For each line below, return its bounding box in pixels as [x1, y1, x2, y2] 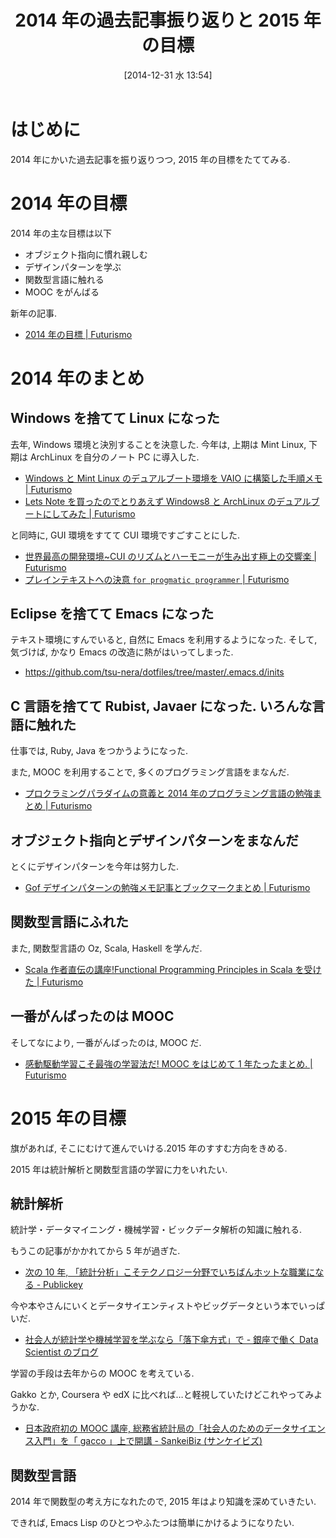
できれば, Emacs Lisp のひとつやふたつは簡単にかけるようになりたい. [10, 1517, 295, 1529]
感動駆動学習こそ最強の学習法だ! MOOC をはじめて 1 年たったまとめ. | [24, 1057, 313, 1070]
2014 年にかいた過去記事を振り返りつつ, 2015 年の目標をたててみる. [10, 153, 291, 165]
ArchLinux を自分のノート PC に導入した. [29, 451, 200, 463]
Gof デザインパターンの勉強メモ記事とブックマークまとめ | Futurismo [24, 882, 311, 894]
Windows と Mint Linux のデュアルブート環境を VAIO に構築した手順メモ [24, 472, 323, 484]
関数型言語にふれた [10, 914, 129, 931]
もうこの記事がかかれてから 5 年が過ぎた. [10, 1245, 181, 1257]
